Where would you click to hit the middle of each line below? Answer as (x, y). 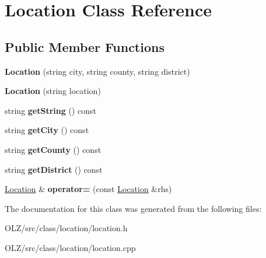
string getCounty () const (53, 149)
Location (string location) (53, 91)
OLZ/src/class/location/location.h (66, 228)
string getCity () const (47, 130)
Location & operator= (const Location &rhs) (88, 189)
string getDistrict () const (54, 169)
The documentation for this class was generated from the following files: (133, 208)
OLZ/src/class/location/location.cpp (70, 247)
